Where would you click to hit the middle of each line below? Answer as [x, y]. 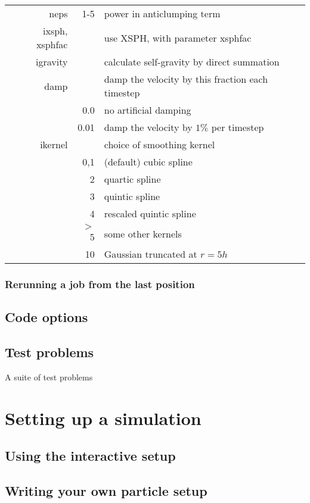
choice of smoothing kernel [159, 144]
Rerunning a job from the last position [100, 284]
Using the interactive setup [90, 456]
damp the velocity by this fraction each [186, 79]
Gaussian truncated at [151, 254]
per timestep [238, 127]
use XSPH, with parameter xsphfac [178, 38]
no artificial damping [148, 110]
